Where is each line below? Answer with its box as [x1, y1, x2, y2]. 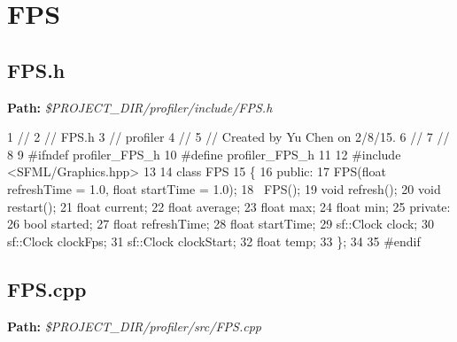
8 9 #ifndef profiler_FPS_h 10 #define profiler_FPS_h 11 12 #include [7, 144, 401, 163]
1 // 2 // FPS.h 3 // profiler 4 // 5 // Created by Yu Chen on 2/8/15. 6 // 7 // [7, 128, 450, 146]
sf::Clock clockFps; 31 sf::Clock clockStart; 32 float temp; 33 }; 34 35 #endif [7, 231, 421, 250]
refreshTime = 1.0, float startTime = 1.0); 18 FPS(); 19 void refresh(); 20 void [7, 179, 441, 198]
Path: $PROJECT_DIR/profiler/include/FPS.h [7, 97, 273, 116]
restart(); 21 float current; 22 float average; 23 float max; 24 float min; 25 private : [7, 197, 451, 215]
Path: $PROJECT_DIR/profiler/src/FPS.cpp [7, 316, 261, 335]
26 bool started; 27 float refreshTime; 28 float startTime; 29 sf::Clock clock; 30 [7, 214, 434, 233]
